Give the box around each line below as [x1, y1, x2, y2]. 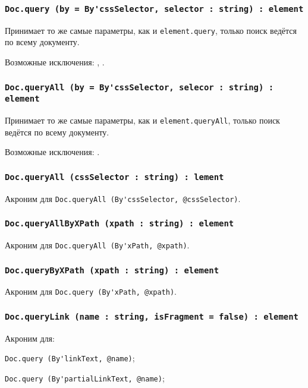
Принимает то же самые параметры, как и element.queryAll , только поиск [5, 113, 280, 126]
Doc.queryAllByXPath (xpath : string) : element [5, 219, 234, 229]
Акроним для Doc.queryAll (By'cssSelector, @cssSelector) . [5, 192, 241, 204]
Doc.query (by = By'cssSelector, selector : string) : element [5, 4, 304, 14]
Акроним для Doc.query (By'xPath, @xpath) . [5, 285, 177, 298]
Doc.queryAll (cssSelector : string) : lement [5, 172, 224, 182]
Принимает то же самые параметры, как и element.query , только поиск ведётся [5, 24, 297, 36]
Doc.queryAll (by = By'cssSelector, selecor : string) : [5, 82, 274, 92]
